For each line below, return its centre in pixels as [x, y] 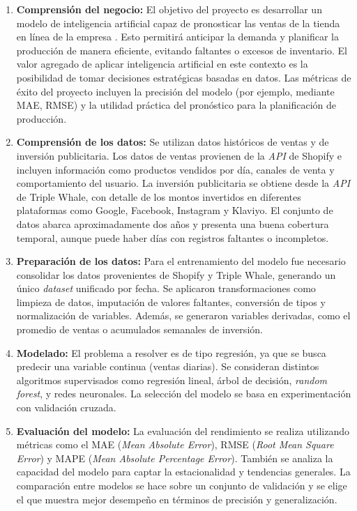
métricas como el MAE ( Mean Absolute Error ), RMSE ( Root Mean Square [175, 444]
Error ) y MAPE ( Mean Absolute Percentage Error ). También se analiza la [175, 458]
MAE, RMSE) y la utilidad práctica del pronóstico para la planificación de [176, 105]
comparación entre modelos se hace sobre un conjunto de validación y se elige [182, 485]
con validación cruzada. [66, 407]
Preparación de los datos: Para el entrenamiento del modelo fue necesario [181, 261]
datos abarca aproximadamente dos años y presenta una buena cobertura [173, 223]
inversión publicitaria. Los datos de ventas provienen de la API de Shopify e [179, 155]
